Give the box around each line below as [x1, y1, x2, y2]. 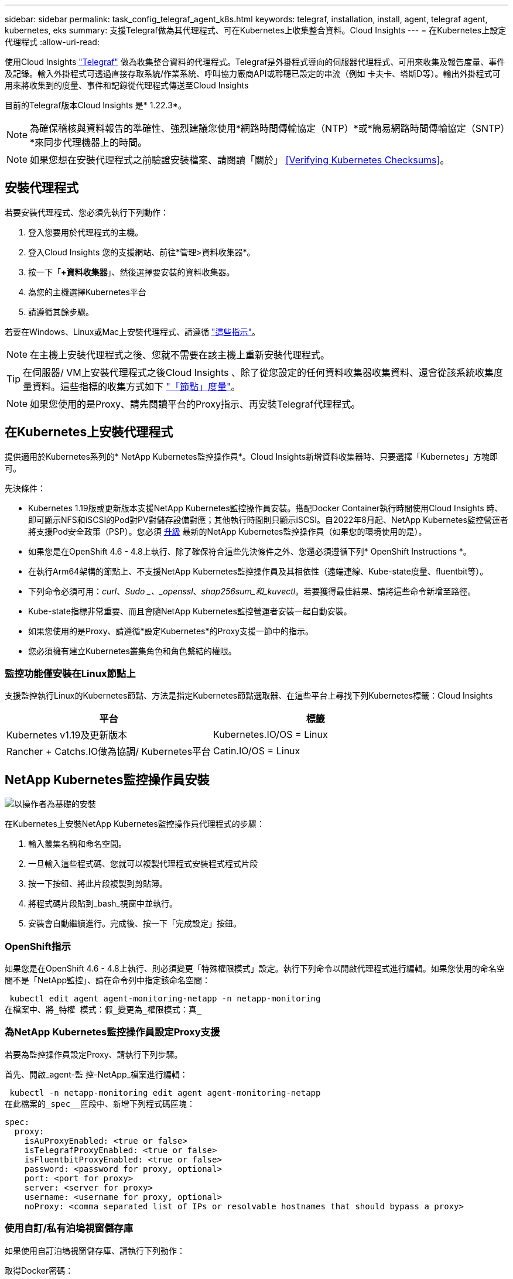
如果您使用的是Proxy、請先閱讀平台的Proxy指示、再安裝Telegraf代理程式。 [30, 398, 361, 410]
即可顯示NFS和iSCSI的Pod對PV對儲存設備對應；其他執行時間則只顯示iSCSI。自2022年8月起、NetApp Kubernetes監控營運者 [28, 514, 508, 525]
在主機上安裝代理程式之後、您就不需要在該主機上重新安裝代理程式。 [30, 348, 330, 361]
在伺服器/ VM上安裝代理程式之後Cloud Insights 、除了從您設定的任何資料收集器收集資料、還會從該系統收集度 [23, 366, 504, 378]
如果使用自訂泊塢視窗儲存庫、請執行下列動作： [5, 1245, 185, 1256]
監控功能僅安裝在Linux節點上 [5, 668, 136, 680]
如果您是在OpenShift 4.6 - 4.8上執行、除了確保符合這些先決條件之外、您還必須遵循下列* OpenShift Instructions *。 [28, 546, 471, 556]
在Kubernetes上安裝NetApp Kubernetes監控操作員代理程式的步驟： [5, 819, 265, 829]
